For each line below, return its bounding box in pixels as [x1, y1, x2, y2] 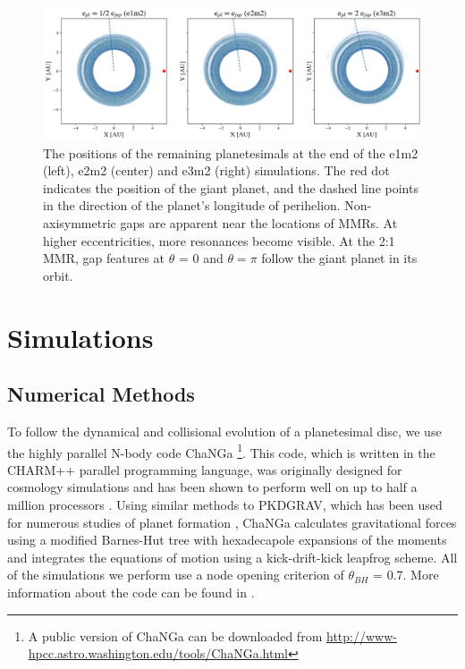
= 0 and [178, 249, 224, 267]
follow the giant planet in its [261, 249, 418, 267]
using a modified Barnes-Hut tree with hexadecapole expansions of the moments [7, 530, 447, 549]
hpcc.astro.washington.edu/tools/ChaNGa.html [28, 644, 288, 663]
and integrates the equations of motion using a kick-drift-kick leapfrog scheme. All [7, 547, 458, 566]
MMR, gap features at [43, 249, 165, 267]
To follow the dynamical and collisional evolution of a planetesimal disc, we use [7, 421, 442, 440]
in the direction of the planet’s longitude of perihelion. [43, 196, 341, 215]
